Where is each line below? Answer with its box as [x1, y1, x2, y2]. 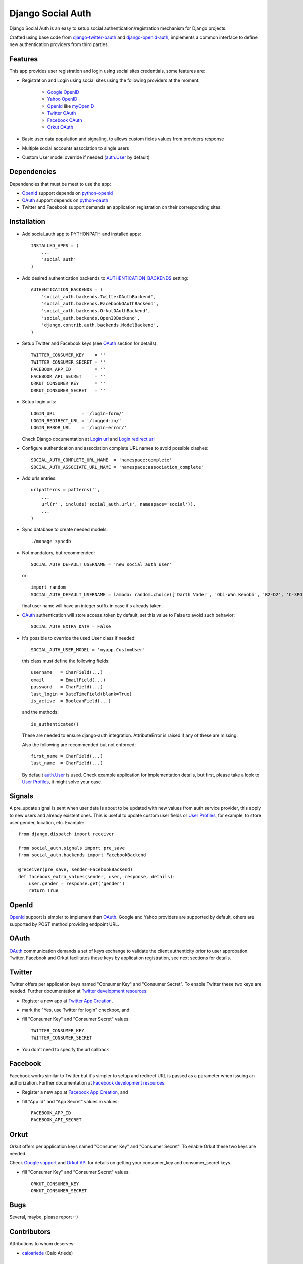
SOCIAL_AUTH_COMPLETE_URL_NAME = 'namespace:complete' [31, 457, 172, 463]
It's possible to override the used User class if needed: [22, 635, 136, 641]
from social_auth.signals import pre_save [18, 845, 125, 851]
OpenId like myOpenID [47, 103, 94, 109]
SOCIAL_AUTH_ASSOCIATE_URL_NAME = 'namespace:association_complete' [31, 464, 204, 470]
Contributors [9, 1228, 51, 1236]
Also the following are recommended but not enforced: [22, 741, 136, 748]
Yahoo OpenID [47, 96, 78, 102]
